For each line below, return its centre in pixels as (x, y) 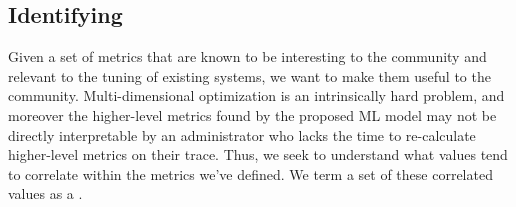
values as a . (45, 193)
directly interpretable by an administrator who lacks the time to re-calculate (242, 134)
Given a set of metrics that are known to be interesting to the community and (247, 56)
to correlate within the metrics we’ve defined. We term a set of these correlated (250, 173)
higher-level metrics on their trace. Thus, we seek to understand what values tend (258, 154)
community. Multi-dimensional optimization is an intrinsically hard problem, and (256, 95)
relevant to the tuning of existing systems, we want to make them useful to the (249, 75)
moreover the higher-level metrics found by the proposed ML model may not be (252, 114)
